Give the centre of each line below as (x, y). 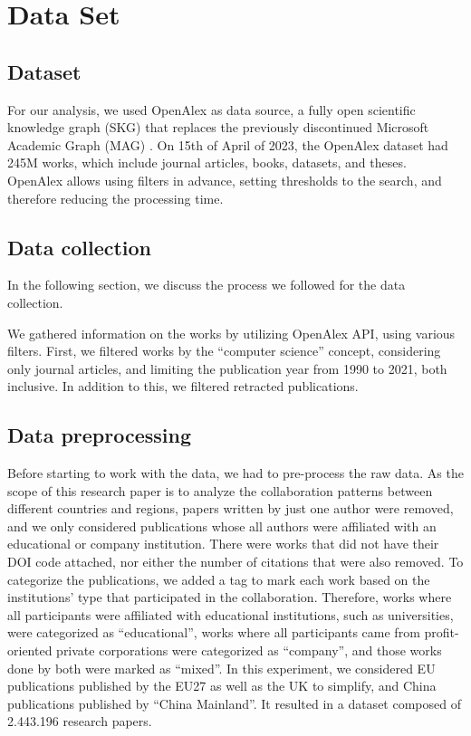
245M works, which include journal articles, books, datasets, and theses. (207, 162)
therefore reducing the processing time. (115, 198)
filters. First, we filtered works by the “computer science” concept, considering (224, 351)
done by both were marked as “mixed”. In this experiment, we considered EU (221, 668)
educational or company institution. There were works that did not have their (223, 544)
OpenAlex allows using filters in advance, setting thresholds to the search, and (225, 180)
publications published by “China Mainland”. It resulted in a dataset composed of (234, 703)
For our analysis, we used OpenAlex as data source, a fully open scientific (211, 109)
